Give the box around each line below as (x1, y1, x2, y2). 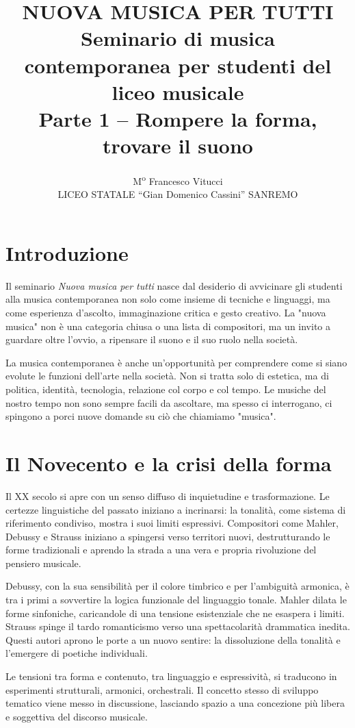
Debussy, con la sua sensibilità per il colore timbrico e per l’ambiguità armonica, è (5, 579, 350, 593)
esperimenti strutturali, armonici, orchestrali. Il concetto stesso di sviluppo (5, 682, 319, 696)
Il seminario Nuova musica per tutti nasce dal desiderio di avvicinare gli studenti (5, 278, 343, 292)
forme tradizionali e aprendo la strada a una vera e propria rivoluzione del (5, 542, 317, 557)
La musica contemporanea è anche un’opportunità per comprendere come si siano (5, 355, 347, 369)
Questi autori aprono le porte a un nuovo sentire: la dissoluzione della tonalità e (5, 632, 341, 647)
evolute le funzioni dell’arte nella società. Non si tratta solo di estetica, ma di (5, 368, 329, 383)
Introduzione (5, 238, 129, 266)
